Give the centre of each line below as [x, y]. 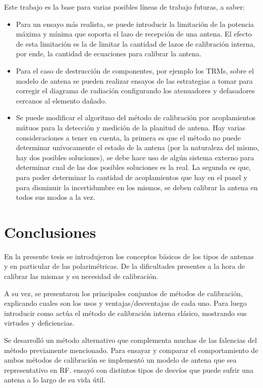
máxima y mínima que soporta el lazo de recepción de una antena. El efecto [134, 34]
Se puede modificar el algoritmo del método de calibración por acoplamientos [136, 117]
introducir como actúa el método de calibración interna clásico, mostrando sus [125, 313]
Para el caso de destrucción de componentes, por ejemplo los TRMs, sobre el [135, 70]
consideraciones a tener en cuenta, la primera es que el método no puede [128, 137]
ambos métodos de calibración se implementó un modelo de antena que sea [120, 360]
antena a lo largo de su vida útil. [55, 380]
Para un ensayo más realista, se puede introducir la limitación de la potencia [135, 24]
